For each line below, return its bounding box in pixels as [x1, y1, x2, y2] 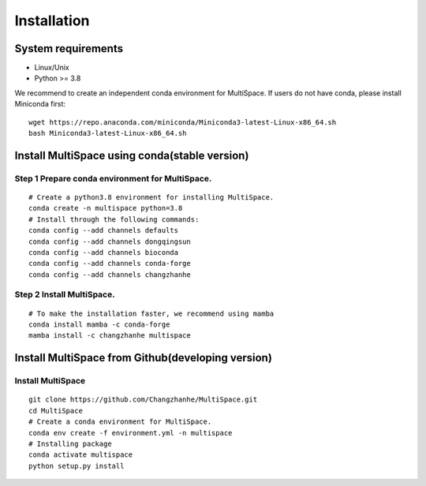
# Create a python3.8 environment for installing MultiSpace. [28, 193, 275, 201]
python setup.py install [28, 462, 125, 470]
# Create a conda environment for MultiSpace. [28, 417, 212, 426]
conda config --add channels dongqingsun [28, 237, 191, 246]
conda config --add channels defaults [28, 226, 179, 235]
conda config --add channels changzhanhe [28, 270, 191, 279]
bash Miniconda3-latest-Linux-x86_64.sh [28, 129, 187, 138]
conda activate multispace [28, 450, 133, 459]
